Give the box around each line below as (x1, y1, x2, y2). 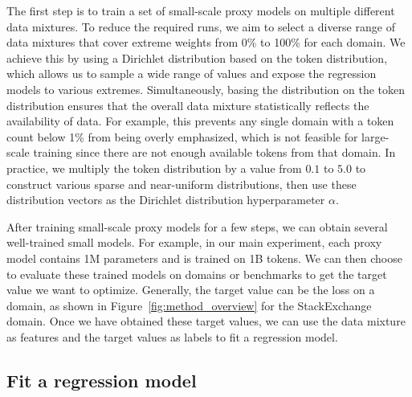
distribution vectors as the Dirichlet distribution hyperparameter (6, 191, 325, 208)
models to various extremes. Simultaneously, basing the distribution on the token (6, 80, 406, 97)
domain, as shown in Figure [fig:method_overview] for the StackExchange (6, 297, 372, 313)
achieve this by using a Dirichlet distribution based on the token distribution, (6, 49, 388, 66)
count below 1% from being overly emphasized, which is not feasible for (6, 128, 358, 145)
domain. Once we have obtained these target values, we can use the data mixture (6, 313, 406, 329)
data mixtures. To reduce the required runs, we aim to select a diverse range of (6, 18, 395, 35)
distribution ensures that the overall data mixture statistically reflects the (6, 96, 369, 113)
